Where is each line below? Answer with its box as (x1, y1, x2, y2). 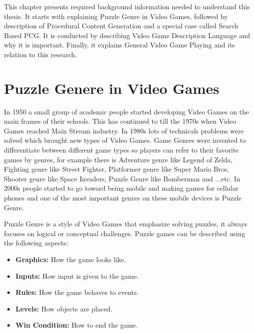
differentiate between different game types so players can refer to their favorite (4, 145, 239, 155)
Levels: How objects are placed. (15, 303, 113, 313)
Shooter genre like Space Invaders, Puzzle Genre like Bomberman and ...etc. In (4, 173, 240, 183)
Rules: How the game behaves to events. (15, 287, 139, 297)
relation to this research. (4, 49, 77, 59)
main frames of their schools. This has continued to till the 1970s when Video (4, 116, 236, 126)
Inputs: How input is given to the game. (15, 270, 139, 281)
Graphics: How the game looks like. (15, 254, 126, 264)
